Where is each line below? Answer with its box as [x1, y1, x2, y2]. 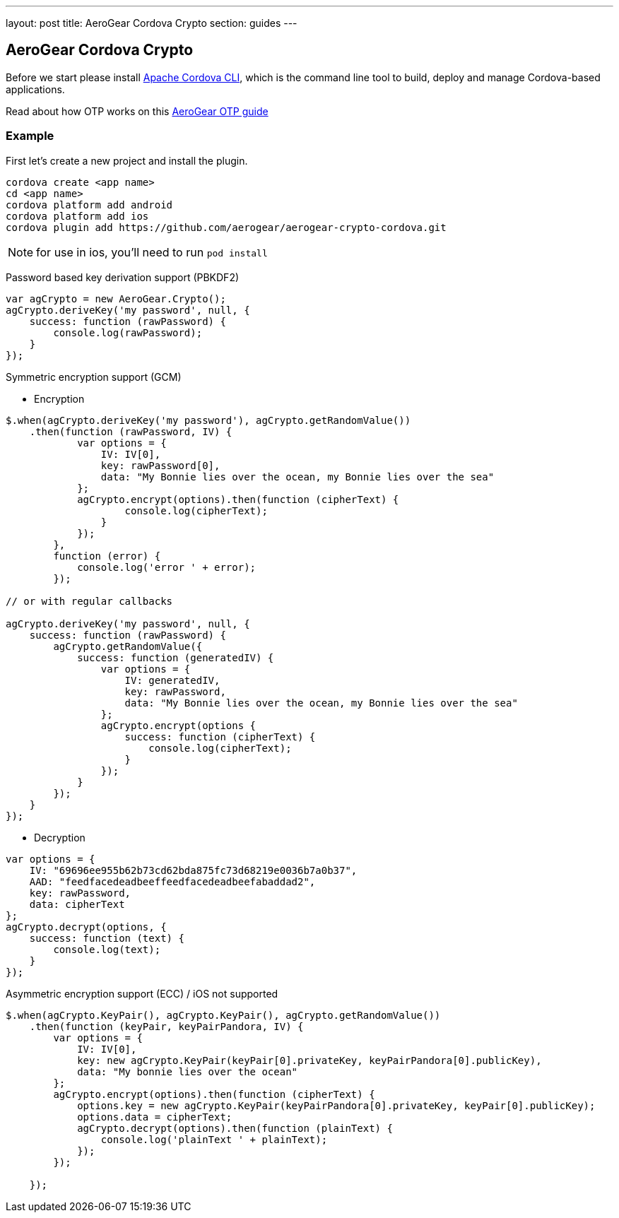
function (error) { [53, 550, 161, 562]
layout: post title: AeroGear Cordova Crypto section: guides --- [6, 17, 297, 29]
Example [6, 129, 54, 143]
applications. [6, 83, 65, 95]
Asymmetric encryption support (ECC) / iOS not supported [6, 987, 278, 1000]
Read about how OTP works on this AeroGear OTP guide [6, 105, 269, 117]
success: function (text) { [29, 932, 184, 944]
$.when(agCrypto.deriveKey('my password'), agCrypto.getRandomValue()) [6, 414, 411, 426]
